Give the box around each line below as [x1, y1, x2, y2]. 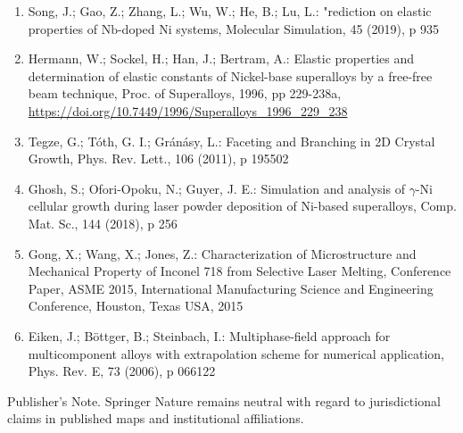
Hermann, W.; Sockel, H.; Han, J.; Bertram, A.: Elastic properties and [28, 49, 415, 68]
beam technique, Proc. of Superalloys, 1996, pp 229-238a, [28, 84, 342, 103]
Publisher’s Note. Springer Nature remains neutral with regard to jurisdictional [7, 391, 441, 410]
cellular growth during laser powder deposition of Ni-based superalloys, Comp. [28, 196, 457, 215]
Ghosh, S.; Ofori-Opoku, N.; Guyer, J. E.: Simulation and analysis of [28, 179, 405, 197]
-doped [117, 19, 155, 37]
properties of [28, 19, 97, 37]
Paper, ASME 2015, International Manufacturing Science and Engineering [28, 279, 434, 297]
